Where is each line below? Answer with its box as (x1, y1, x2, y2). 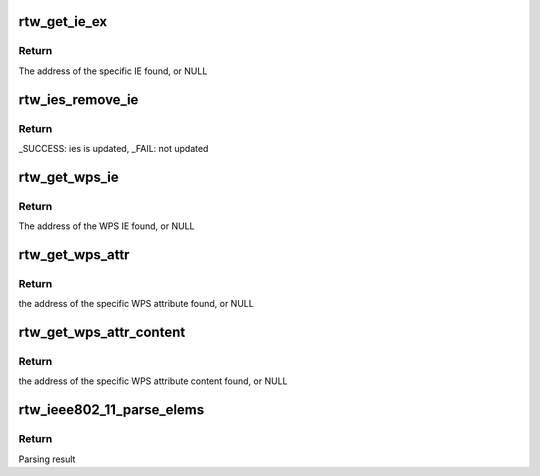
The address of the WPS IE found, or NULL (18, 220, 195, 232)
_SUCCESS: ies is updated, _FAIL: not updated (18, 142, 209, 154)
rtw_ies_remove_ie (18, 91, 139, 108)
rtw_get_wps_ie (18, 168, 119, 185)
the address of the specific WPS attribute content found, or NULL (18, 375, 288, 387)
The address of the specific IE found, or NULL (18, 65, 208, 77)
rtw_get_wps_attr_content (18, 324, 186, 341)
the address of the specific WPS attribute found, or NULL (18, 298, 254, 310)
